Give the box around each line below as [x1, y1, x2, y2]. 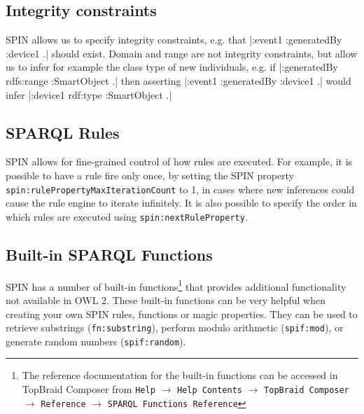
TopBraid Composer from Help [22, 382, 155, 396]
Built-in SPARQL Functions [6, 243, 213, 265]
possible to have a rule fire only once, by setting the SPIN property [6, 167, 295, 182]
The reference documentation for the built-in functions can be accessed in [22, 368, 338, 382]
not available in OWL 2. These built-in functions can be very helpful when [6, 292, 325, 307]
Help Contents [176, 385, 242, 396]
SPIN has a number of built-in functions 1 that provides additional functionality [6, 277, 346, 294]
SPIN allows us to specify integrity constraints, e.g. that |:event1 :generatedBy [6, 32, 342, 47]
